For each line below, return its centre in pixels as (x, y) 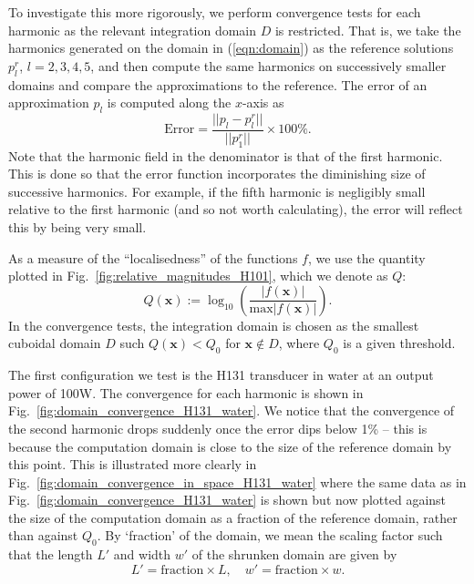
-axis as (263, 102)
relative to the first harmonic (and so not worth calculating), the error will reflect (236, 209)
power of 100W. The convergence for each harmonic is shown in (186, 392)
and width (142, 554)
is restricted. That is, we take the (368, 30)
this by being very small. (77, 226)
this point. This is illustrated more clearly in (133, 464)
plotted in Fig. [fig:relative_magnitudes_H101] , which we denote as (198, 276)
